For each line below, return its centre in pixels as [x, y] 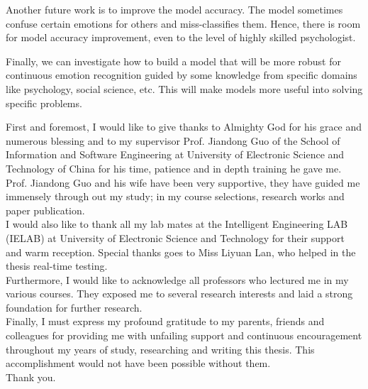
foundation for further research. [74, 307]
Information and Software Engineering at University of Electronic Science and [175, 154]
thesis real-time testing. [57, 266]
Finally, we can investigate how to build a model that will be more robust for [173, 61]
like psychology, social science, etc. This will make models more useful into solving [184, 88]
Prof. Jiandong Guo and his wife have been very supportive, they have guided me [183, 182]
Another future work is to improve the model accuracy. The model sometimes [174, 9]
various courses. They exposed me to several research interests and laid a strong [179, 294]
